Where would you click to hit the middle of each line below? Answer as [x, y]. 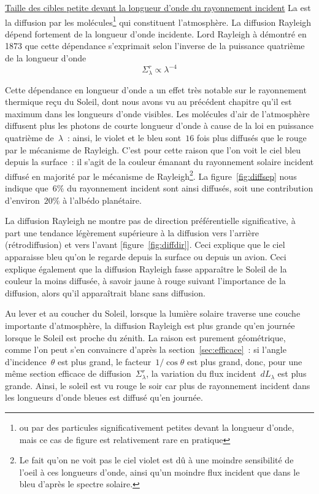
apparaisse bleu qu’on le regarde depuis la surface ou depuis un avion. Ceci [146, 256]
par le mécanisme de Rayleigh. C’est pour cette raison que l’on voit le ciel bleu [153, 149]
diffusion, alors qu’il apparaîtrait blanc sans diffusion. [105, 292]
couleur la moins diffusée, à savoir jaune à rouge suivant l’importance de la [145, 281]
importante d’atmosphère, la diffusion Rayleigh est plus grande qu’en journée [150, 325]
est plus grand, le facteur [104, 361]
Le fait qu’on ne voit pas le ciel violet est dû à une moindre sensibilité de [156, 460]
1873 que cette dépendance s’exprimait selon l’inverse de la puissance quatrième [155, 46]
